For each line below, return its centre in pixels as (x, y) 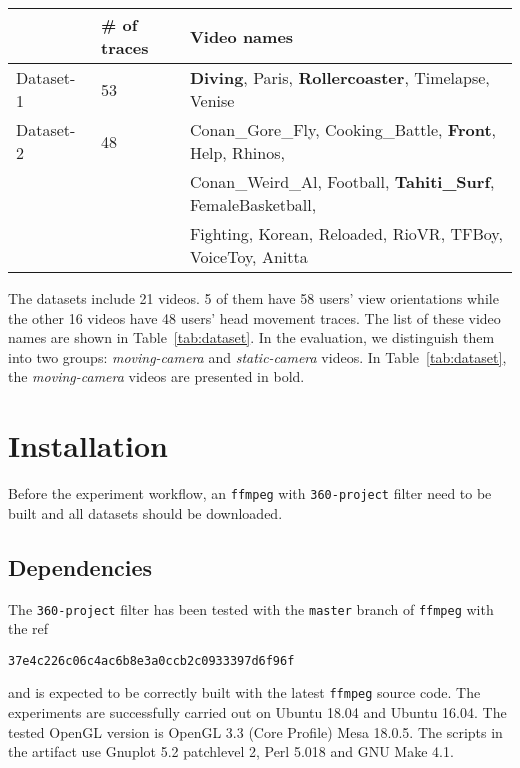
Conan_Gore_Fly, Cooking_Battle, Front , (343, 129)
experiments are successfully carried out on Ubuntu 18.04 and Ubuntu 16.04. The (257, 712)
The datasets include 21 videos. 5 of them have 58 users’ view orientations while (253, 298)
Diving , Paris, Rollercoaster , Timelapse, (339, 77)
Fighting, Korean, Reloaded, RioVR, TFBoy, (346, 233)
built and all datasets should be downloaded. (145, 512)
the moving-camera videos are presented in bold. (156, 376)
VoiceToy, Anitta (248, 256)
